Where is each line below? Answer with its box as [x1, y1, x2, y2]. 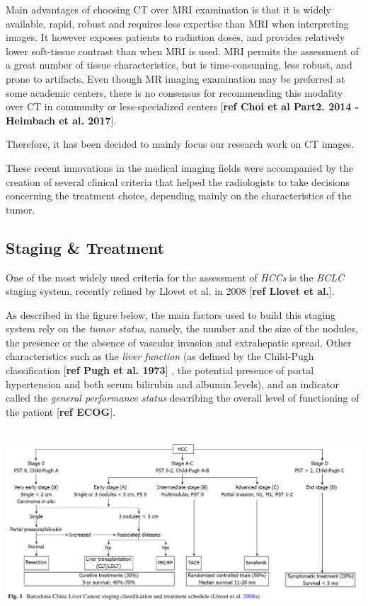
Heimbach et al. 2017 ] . [6, 112, 117, 127]
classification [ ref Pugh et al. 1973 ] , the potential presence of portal [6, 363, 314, 378]
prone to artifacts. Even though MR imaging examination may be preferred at [6, 71, 345, 86]
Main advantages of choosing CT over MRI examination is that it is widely [6, 2, 331, 16]
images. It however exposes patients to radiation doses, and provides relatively [6, 30, 345, 45]
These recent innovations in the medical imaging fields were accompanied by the [6, 160, 354, 175]
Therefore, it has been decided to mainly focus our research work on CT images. [6, 136, 355, 151]
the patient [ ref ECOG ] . [6, 404, 115, 419]
